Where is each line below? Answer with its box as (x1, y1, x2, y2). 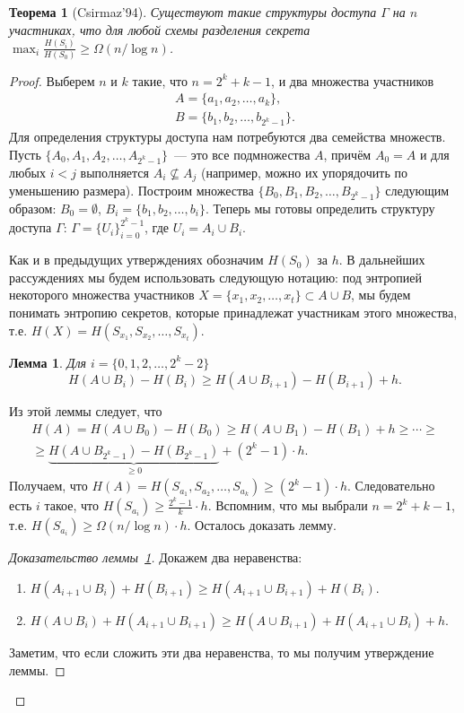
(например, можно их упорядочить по (200, 162, 407, 181)
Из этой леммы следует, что (9, 402, 162, 421)
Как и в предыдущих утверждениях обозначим (9, 250, 264, 269)
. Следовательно (347, 476, 435, 495)
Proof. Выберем (9, 71, 95, 90)
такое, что (44, 496, 99, 515)
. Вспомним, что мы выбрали (207, 496, 368, 515)
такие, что (132, 71, 188, 90)
